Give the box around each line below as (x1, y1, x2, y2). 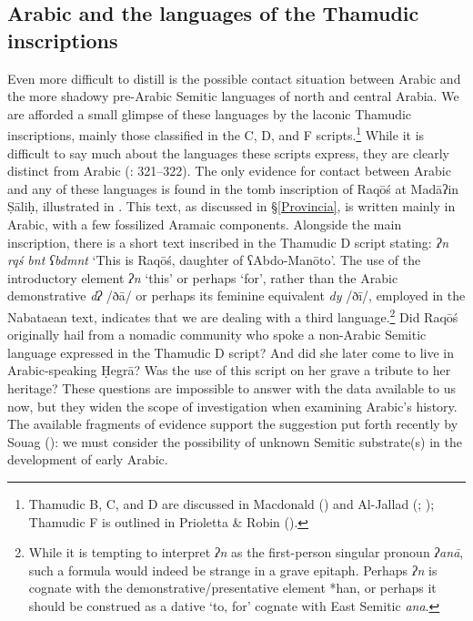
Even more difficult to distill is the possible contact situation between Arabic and (7, 68, 461, 87)
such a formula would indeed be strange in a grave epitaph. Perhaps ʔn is (28, 560, 438, 579)
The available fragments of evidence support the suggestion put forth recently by (7, 414, 458, 433)
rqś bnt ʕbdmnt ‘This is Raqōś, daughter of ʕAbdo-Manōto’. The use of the (7, 250, 421, 270)
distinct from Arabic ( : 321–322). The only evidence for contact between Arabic (7, 161, 451, 180)
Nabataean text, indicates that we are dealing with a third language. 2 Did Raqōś (7, 304, 458, 326)
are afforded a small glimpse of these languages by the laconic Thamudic (7, 104, 412, 123)
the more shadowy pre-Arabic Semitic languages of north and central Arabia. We (7, 87, 459, 106)
